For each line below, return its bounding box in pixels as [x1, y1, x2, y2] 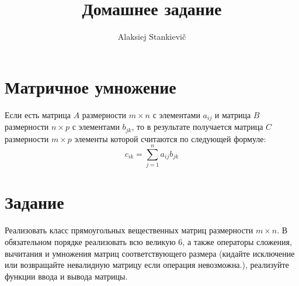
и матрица [214, 108, 251, 120]
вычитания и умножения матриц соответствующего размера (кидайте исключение [5, 247, 295, 259]
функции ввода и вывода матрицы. [5, 270, 128, 282]
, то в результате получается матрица [131, 120, 263, 133]
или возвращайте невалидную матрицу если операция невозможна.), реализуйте [5, 259, 289, 271]
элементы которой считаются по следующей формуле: [74, 132, 266, 144]
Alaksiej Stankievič [117, 30, 186, 43]
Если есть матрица [5, 108, 71, 120]
